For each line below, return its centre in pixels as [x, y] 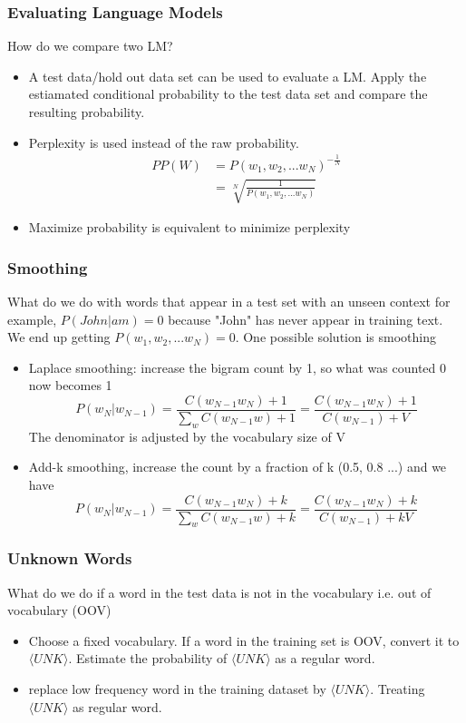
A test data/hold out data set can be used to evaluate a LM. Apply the [228, 76]
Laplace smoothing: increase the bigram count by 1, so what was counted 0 [238, 367]
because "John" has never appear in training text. [306, 319]
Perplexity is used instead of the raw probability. [164, 142]
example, [32, 319]
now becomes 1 [70, 385]
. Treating [398, 689]
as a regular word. [325, 658]
